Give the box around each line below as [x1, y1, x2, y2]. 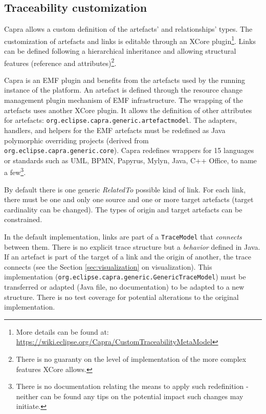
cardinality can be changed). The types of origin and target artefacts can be [4, 204, 242, 214]
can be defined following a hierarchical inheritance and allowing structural [4, 46, 236, 56]
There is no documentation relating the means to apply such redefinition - [16, 381, 249, 391]
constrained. [4, 214, 42, 225]
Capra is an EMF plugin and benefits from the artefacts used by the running [4, 74, 246, 85]
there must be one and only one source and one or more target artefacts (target [4, 194, 254, 205]
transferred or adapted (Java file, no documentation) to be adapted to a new [4, 281, 245, 292]
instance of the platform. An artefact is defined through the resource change [4, 84, 242, 95]
